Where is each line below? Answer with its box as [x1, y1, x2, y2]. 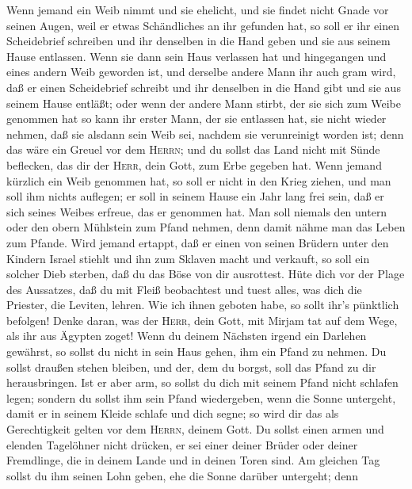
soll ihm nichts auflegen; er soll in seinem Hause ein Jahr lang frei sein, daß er [6, 188, 384, 204]
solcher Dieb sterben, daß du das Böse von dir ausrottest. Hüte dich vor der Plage [6, 266, 405, 282]
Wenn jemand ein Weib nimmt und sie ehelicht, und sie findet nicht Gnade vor [6, 2, 389, 17]
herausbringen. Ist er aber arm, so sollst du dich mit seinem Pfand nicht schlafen [6, 374, 399, 391]
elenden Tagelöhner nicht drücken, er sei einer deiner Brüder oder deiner [6, 436, 358, 453]
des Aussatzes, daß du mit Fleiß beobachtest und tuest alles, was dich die [6, 281, 362, 297]
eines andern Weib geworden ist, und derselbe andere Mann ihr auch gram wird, [6, 63, 396, 80]
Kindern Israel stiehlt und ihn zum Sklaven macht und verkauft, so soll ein [6, 250, 370, 266]
